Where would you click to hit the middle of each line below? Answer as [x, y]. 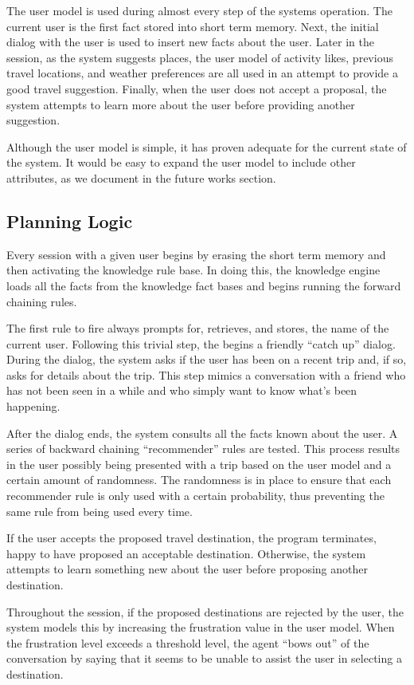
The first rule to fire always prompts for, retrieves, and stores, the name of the [198, 328]
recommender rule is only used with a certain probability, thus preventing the [195, 496]
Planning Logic [70, 220]
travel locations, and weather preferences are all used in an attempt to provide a [202, 73]
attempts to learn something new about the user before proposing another [187, 569]
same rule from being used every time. [100, 511]
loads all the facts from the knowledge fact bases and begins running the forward [204, 285]
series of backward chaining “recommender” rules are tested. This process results [203, 449]
